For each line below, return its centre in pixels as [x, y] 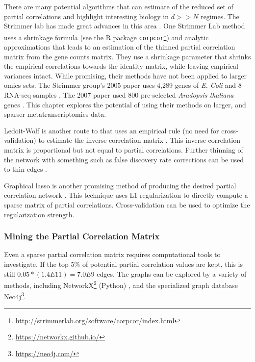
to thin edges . [25, 169]
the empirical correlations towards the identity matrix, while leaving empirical [121, 66]
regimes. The [220, 16]
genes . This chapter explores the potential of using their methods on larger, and [125, 104]
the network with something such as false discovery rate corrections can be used [124, 159]
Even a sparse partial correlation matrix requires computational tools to [112, 254]
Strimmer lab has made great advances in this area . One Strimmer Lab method [125, 26]
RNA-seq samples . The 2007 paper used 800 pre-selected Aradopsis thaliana [119, 95]
